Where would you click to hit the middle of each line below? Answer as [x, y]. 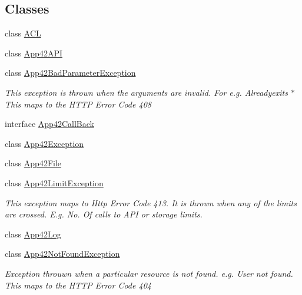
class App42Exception [44, 143]
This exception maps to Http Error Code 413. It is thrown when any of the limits [151, 202]
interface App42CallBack [49, 124]
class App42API [34, 53]
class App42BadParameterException [70, 73]
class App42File [33, 163]
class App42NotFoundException [62, 254]
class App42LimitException [54, 182]
